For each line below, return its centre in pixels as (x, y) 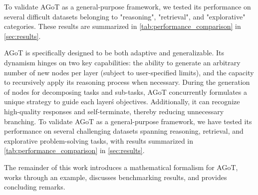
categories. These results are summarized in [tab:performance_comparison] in (123, 26)
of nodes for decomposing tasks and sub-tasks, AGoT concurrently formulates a (126, 92)
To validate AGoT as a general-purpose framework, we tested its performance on (128, 6)
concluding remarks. (35, 187)
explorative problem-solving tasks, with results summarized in (99, 140)
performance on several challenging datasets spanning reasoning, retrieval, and (124, 131)
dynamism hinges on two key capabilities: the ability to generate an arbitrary (122, 62)
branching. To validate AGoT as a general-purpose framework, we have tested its (128, 121)
